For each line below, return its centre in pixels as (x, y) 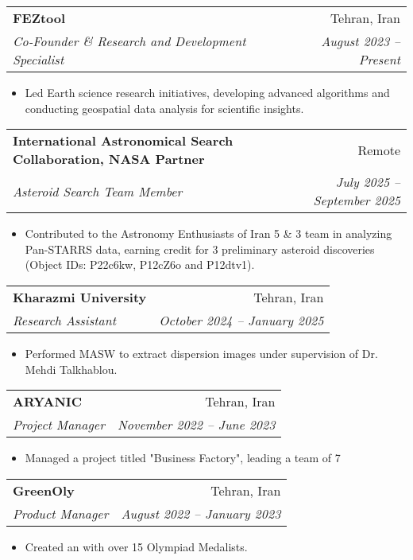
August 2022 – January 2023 (201, 513)
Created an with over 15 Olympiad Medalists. (136, 546)
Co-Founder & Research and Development (129, 41)
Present (379, 59)
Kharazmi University (80, 297)
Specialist (39, 59)
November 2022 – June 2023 (196, 425)
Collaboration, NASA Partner (109, 159)
